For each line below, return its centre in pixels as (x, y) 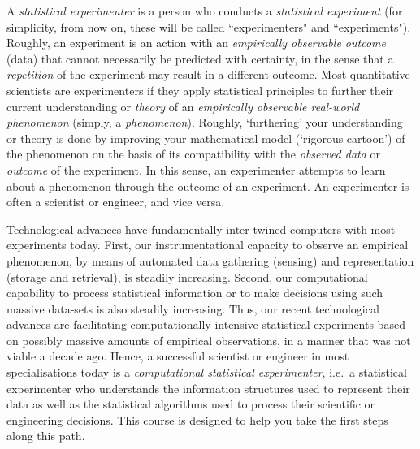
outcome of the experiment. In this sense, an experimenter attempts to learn (196, 169)
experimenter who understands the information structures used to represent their (208, 388)
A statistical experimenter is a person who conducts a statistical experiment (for (205, 11)
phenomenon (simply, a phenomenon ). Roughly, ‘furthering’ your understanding (205, 122)
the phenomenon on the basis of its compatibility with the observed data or (194, 154)
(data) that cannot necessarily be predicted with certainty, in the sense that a (200, 58)
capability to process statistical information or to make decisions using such (195, 293)
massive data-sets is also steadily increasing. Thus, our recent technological (193, 308)
